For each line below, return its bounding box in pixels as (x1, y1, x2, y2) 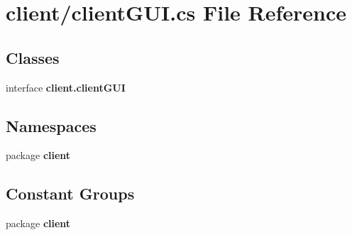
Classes (6, 46, 60, 68)
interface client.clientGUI (6, 80, 126, 94)
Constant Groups (6, 182, 135, 204)
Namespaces (6, 114, 97, 136)
